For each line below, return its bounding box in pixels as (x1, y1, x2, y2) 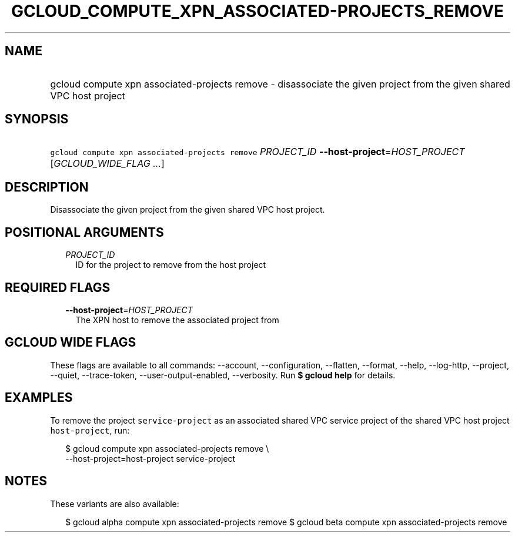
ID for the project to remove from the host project (75, 260, 266, 270)
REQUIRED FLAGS (5, 280, 111, 295)
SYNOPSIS (5, 112, 69, 127)
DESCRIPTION (5, 179, 89, 194)
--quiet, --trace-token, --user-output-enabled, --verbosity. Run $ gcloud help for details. (50, 370, 396, 380)
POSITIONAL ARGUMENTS (5, 224, 164, 240)
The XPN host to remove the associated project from (75, 314, 279, 325)
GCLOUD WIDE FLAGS (5, 335, 136, 350)
